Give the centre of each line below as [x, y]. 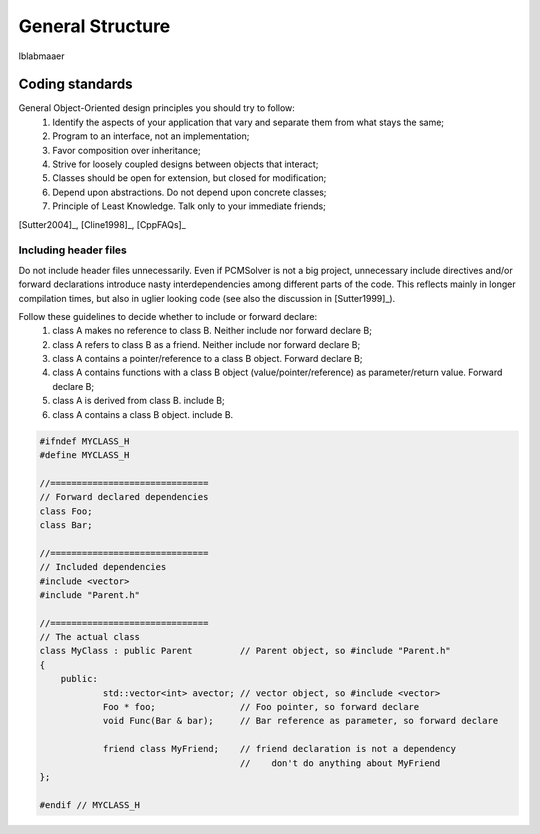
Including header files [72, 250]
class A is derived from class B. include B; [138, 401]
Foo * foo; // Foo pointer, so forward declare [261, 707]
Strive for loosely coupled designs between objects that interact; [185, 164]
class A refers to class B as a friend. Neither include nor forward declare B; [206, 344]
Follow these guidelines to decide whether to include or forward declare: [168, 316]
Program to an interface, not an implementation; [151, 136]
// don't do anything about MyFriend [340, 763]
